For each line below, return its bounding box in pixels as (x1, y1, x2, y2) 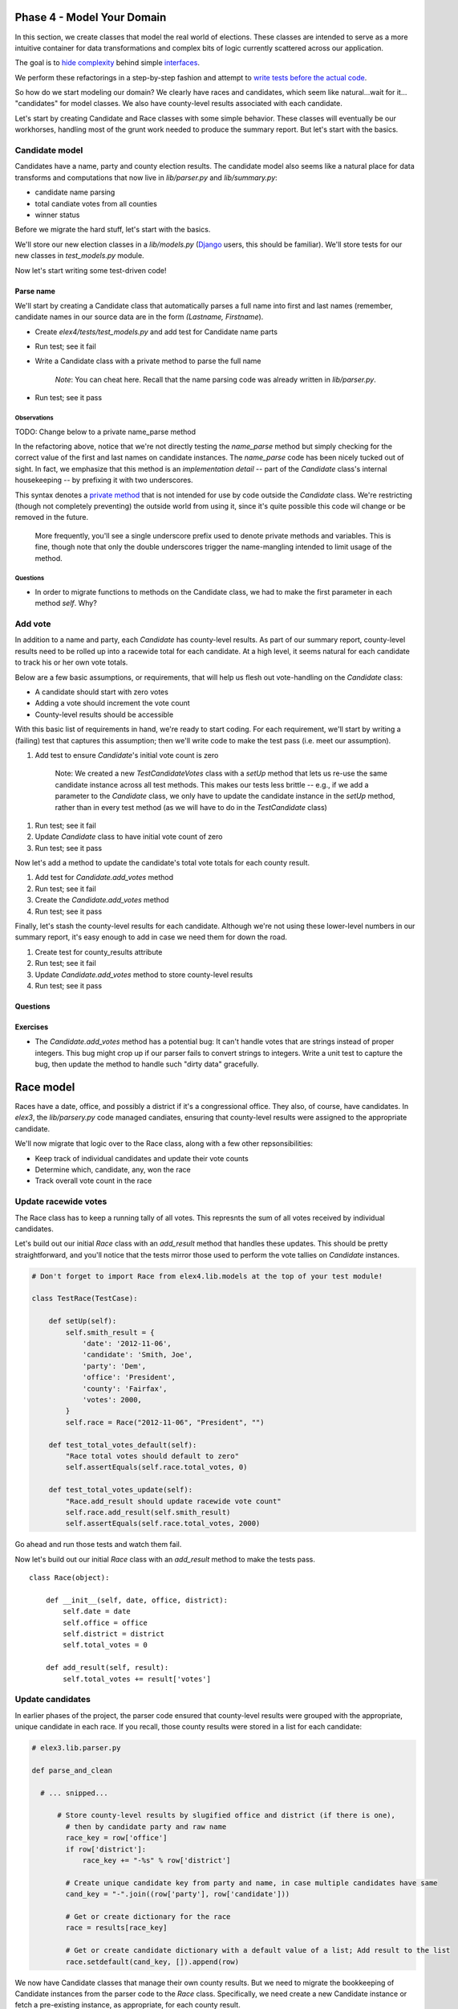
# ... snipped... (40, 1788, 108, 1798)
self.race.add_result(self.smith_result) (65, 1508, 231, 1516)
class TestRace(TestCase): (31, 1294, 138, 1303)
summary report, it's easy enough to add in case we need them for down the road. (14, 932, 288, 942)
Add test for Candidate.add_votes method (34, 873, 174, 882)
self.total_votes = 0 (63, 1640, 148, 1650)
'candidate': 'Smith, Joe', (82, 1350, 193, 1360)
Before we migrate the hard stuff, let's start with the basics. (14, 225, 211, 235)
